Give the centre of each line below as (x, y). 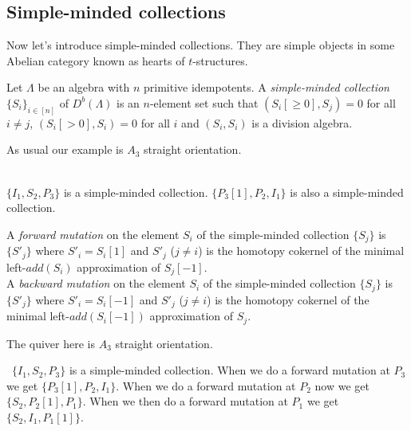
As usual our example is (65, 149)
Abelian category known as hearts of (96, 60)
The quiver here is (51, 343)
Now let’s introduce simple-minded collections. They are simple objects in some (201, 45)
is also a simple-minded (347, 192)
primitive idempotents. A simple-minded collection (266, 87)
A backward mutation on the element (96, 283)
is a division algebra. (302, 122)
